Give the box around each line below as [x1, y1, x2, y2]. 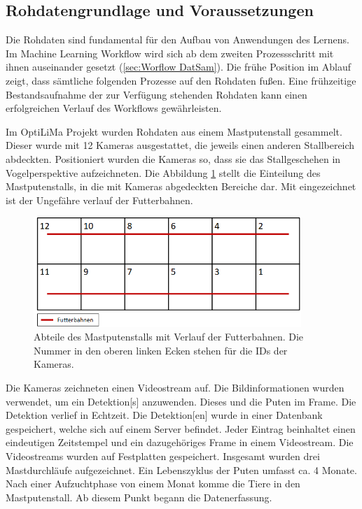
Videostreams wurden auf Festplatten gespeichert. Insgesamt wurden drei [6, 448, 320, 463]
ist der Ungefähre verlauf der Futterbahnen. [6, 192, 193, 207]
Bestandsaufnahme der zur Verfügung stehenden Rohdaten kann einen [6, 87, 307, 101]
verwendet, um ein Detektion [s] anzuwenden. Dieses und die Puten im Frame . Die [6, 394, 356, 408]
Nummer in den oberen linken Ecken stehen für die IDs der [34, 343, 288, 357]
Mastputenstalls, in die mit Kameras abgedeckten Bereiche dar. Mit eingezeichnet [6, 179, 356, 194]
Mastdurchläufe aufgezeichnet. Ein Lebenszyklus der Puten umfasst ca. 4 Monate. [6, 462, 357, 477]
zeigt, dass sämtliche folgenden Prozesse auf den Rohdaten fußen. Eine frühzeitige [6, 73, 356, 87]
